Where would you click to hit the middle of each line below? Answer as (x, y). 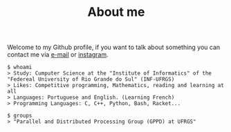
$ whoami (20, 67)
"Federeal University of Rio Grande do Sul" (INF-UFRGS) (91, 79)
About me (116, 12)
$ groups (20, 116)
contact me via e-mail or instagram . (58, 55)
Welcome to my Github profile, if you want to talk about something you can (114, 47)
